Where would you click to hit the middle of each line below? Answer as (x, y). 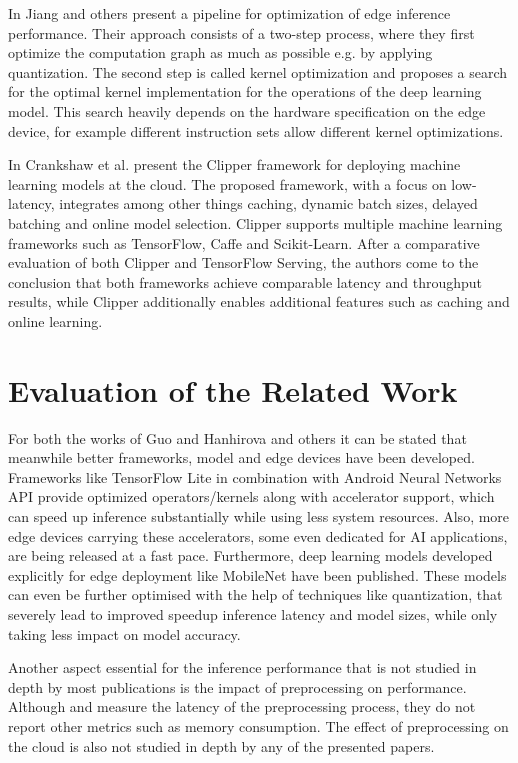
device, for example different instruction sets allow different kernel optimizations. (256, 130)
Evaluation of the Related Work (233, 389)
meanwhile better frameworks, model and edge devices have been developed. (241, 457)
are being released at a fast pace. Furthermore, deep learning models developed (250, 555)
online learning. (55, 320)
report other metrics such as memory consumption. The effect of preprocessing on (258, 725)
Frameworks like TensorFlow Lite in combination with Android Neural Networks (255, 476)
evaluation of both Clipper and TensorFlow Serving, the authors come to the (243, 262)
